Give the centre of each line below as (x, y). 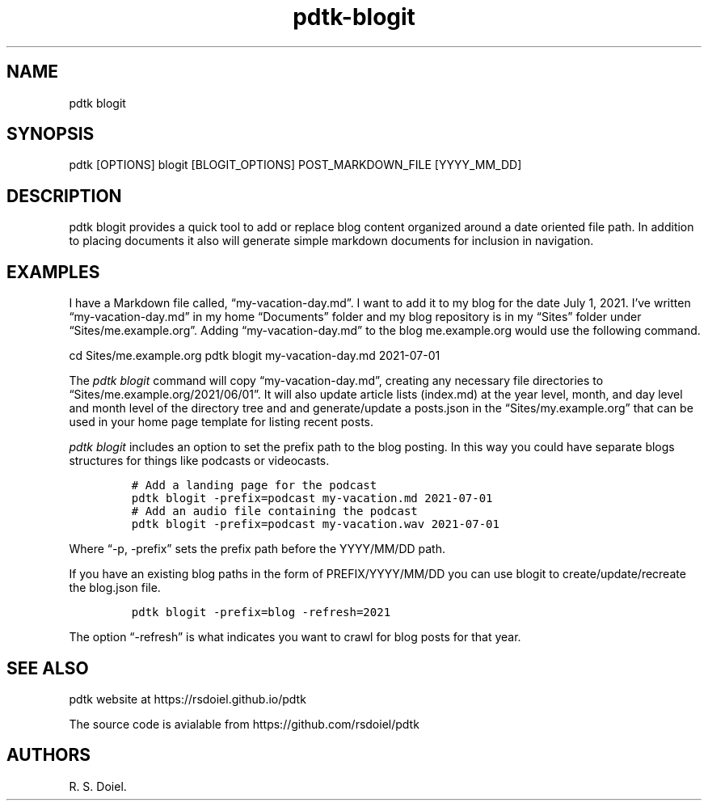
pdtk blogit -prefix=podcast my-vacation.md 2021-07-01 (312, 499)
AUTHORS (49, 755)
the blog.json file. (115, 588)
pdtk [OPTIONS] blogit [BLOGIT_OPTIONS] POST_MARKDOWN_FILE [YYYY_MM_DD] (295, 165)
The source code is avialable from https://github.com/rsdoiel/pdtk (244, 724)
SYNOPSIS (51, 134)
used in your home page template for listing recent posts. (221, 422)
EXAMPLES (53, 272)
